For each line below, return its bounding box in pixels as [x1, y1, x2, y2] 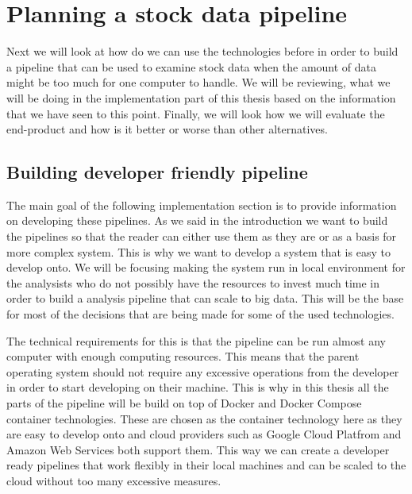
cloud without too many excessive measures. [6, 472, 221, 488]
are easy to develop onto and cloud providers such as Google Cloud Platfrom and [6, 426, 402, 442]
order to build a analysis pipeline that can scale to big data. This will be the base [6, 290, 404, 307]
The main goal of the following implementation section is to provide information [6, 196, 397, 213]
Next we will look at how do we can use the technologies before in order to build [6, 43, 399, 60]
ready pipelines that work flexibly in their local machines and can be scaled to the [6, 457, 406, 473]
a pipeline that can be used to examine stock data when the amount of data [6, 58, 377, 75]
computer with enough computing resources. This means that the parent [6, 348, 360, 365]
